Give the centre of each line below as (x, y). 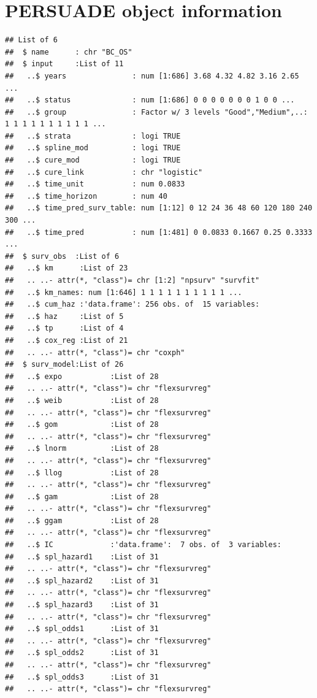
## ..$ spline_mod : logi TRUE (93, 148)
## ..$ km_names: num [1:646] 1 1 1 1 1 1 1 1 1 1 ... (124, 292)
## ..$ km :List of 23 (67, 268)
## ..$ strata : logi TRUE (93, 136)
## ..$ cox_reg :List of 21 (67, 340)
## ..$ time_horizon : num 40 (86, 196)
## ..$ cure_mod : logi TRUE (93, 160)
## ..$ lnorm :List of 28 (82, 449)
